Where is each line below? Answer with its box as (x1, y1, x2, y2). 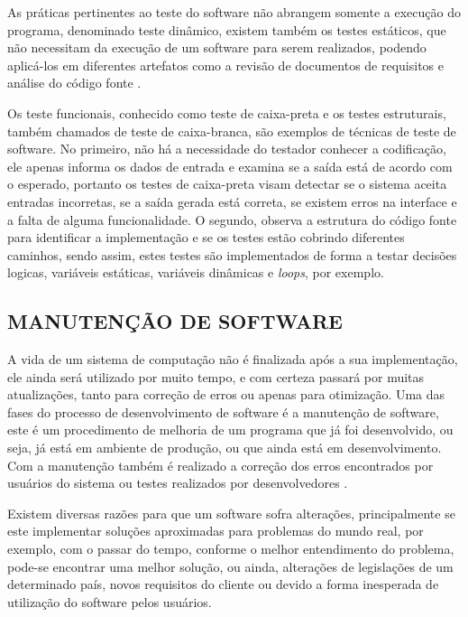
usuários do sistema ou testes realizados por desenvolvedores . (7, 473, 348, 492)
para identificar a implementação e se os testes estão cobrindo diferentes (7, 228, 405, 247)
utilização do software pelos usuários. (7, 592, 212, 611)
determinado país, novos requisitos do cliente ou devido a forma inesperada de (7, 575, 439, 594)
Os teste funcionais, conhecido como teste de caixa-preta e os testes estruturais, (7, 103, 446, 122)
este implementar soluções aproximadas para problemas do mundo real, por (7, 521, 424, 540)
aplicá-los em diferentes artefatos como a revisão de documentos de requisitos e (7, 55, 445, 74)
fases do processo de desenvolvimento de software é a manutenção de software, (7, 402, 439, 421)
